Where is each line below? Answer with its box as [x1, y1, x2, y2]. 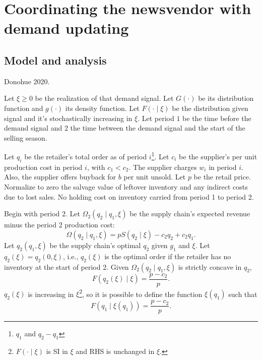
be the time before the [182, 112, 251, 123]
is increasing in [28, 288, 74, 299]
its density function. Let [65, 102, 140, 113]
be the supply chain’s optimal [49, 239, 141, 250]
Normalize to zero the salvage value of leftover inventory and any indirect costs [4, 181, 248, 192]
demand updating [4, 18, 129, 38]
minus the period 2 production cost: [4, 219, 115, 230]
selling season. [4, 132, 47, 143]
